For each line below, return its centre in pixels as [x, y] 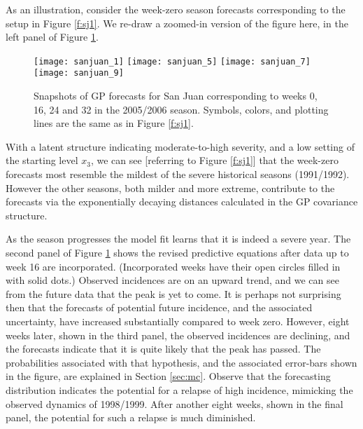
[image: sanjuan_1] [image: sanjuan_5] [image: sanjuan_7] [172, 61]
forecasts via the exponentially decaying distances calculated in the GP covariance [182, 202]
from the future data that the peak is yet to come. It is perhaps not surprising [173, 293]
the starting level [42, 160]
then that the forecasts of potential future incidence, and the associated [159, 307]
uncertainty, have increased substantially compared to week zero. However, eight [178, 321]
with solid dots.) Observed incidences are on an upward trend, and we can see [172, 280]
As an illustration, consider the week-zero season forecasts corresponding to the [176, 9]
